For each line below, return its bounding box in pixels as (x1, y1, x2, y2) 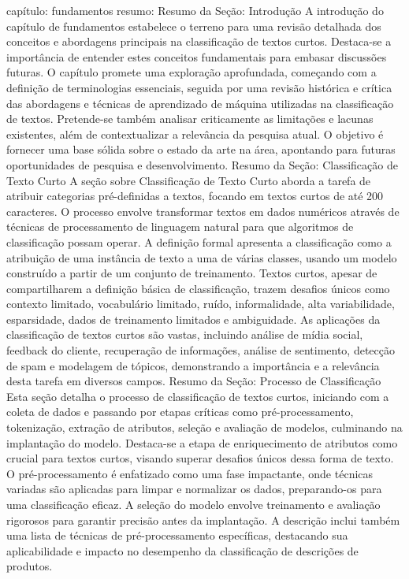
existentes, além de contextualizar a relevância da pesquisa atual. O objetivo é (6, 125, 384, 142)
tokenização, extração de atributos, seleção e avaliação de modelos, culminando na (6, 419, 403, 436)
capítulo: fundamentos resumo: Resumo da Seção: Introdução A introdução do (6, 2, 384, 18)
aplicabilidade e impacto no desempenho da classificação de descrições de (6, 542, 359, 559)
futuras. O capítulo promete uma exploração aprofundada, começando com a (6, 64, 377, 80)
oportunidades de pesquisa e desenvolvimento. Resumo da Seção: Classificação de (6, 156, 398, 173)
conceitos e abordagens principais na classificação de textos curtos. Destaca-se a (6, 33, 392, 50)
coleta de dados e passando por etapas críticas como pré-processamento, (6, 403, 354, 420)
